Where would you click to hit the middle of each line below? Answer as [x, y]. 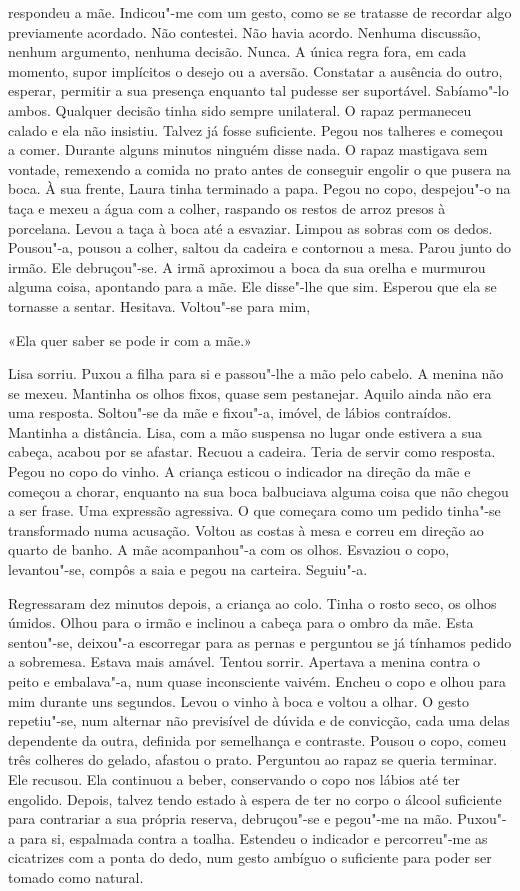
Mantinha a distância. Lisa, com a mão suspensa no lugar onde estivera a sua [245, 431]
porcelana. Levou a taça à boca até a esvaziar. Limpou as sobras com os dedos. [250, 227]
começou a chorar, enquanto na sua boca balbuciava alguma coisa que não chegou [258, 490]
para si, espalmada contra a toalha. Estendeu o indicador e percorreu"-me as [253, 837]
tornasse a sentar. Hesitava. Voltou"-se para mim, [159, 305]
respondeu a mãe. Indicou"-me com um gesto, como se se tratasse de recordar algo [260, 12]
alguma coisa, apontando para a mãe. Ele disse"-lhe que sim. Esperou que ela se [252, 286]
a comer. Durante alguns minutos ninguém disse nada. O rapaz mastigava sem [248, 149]
